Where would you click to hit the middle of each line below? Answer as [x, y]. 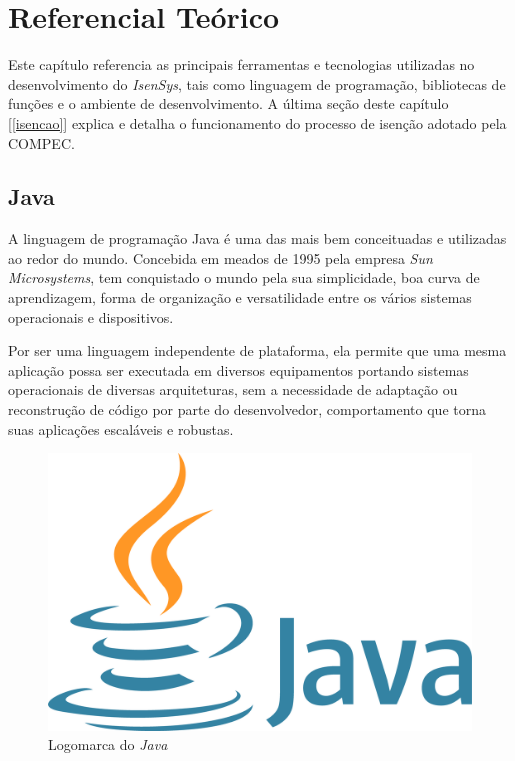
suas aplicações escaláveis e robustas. [121, 428]
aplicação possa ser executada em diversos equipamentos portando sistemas [238, 369]
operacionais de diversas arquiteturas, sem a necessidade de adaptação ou [233, 389]
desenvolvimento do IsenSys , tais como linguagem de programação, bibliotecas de [257, 83]
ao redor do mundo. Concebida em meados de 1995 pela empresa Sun [220, 257]
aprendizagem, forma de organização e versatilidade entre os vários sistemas [240, 297]
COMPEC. [41, 142]
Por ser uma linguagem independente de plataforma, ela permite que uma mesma [257, 350]
